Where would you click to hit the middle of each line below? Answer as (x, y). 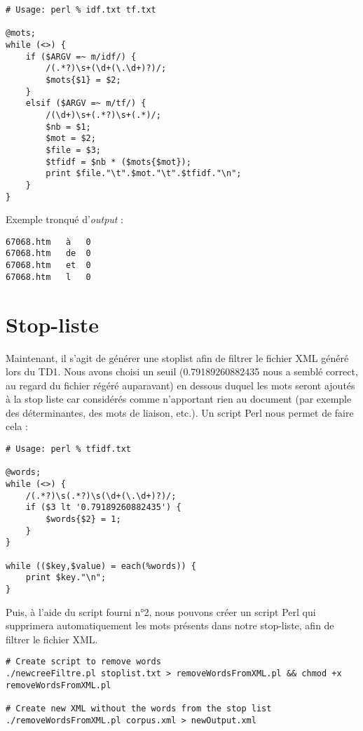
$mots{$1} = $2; (83, 80)
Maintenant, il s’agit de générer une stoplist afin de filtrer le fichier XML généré (177, 357)
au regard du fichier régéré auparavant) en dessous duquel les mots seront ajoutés (180, 385)
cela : (17, 426)
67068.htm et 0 (48, 266)
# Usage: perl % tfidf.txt (68, 449)
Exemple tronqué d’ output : (65, 219)
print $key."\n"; (66, 578)
